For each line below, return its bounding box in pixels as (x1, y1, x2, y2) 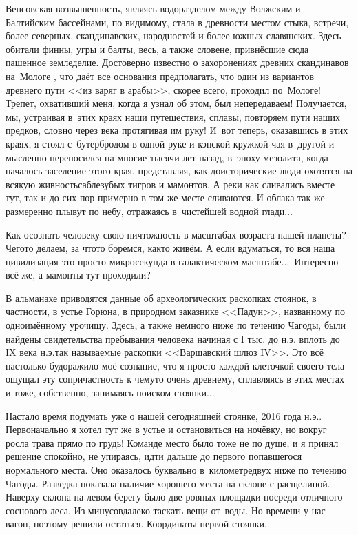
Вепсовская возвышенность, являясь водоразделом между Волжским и (6, 1, 301, 15)
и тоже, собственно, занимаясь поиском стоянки (6, 385, 207, 400)
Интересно (294, 254, 339, 268)
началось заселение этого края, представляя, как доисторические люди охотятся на (6, 163, 352, 178)
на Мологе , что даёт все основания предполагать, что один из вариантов (6, 68, 315, 83)
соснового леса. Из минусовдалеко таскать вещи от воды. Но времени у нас (6, 503, 326, 517)
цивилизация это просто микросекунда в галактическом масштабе (6, 254, 282, 268)
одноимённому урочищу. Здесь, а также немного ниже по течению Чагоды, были (6, 318, 346, 332)
